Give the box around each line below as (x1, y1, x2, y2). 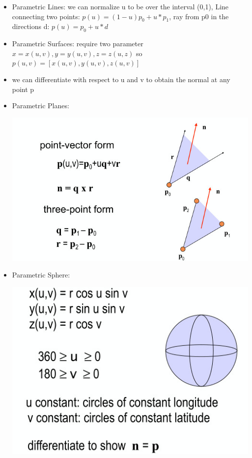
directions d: (12, 21, 50, 31)
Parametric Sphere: (12, 270, 70, 280)
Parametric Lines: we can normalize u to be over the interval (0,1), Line (12, 1, 229, 11)
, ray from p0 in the (169, 11, 229, 21)
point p (12, 84, 34, 94)
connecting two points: (12, 11, 80, 21)
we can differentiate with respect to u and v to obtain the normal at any (12, 74, 230, 84)
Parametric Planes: (12, 100, 69, 111)
